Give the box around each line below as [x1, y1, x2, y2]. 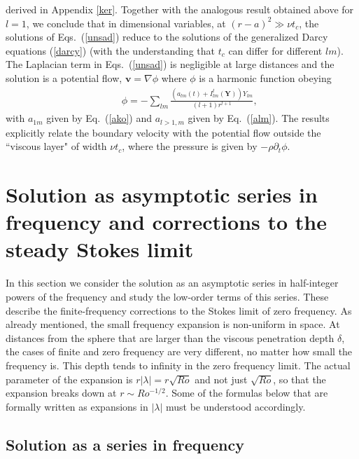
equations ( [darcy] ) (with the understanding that [6, 43, 215, 57]
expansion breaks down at [6, 385, 117, 400]
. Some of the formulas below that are [165, 385, 328, 400]
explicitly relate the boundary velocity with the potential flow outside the [6, 125, 321, 139]
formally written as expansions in [6, 399, 148, 413]
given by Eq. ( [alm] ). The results [188, 111, 330, 125]
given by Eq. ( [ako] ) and [46, 111, 153, 125]
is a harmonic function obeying [199, 70, 332, 85]
